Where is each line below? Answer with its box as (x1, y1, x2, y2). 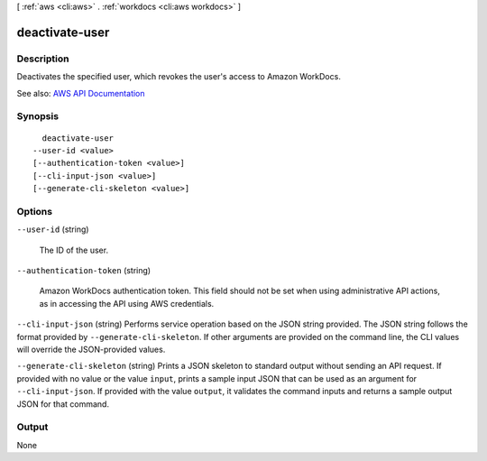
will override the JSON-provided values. (16, 344, 166, 355)
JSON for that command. (16, 398, 110, 410)
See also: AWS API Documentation (16, 88, 145, 98)
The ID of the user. (39, 244, 108, 255)
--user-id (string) (16, 224, 89, 235)
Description (16, 52, 69, 65)
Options (16, 205, 53, 217)
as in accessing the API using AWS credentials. (39, 298, 215, 309)
